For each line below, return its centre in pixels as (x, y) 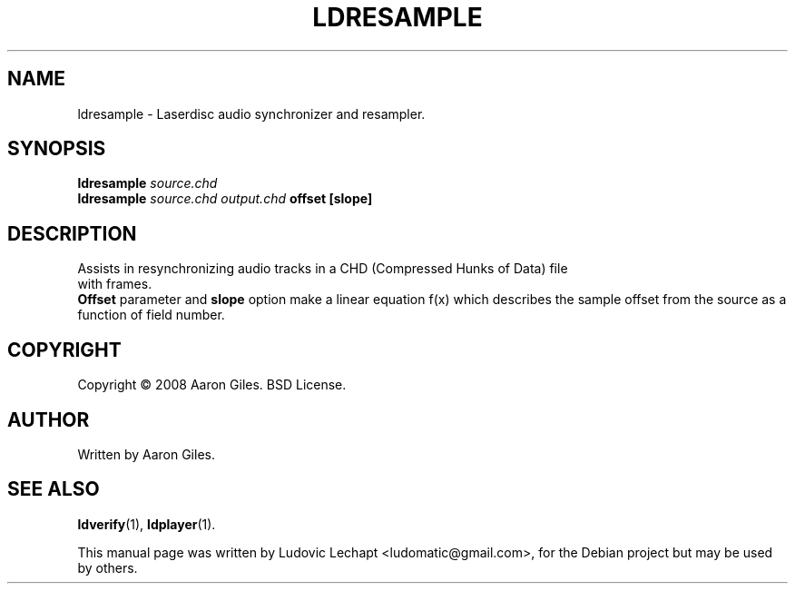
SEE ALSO (54, 489)
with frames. (115, 284)
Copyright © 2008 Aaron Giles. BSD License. (212, 385)
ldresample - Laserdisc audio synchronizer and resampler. (251, 113)
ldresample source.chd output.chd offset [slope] (225, 199)
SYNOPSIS (57, 149)
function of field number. (151, 315)
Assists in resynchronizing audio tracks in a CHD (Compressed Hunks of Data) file (323, 269)
